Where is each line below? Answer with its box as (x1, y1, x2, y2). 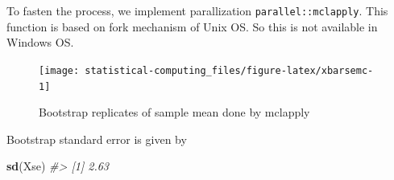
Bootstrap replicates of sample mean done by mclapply (39, 104, 310, 121)
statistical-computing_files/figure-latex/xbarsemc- (85, 64, 374, 76)
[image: (39, 64, 80, 76)
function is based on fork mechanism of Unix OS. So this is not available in (6, 18, 378, 35)
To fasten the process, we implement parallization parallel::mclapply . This (6, 2, 388, 18)
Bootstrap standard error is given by (6, 130, 187, 147)
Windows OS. (6, 34, 74, 51)
